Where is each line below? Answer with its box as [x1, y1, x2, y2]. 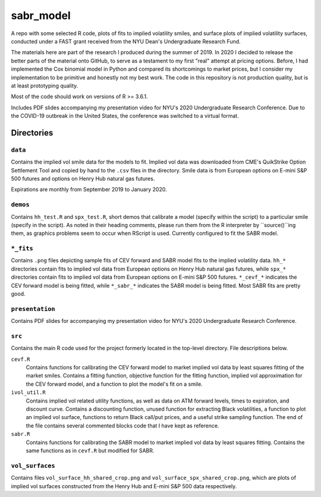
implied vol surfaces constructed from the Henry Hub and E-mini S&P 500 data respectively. [11, 482, 237, 490]
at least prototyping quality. [11, 82, 78, 89]
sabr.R [11, 431, 30, 438]
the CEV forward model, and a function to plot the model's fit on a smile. [26, 380, 203, 388]
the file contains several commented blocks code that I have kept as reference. [26, 422, 219, 429]
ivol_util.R [11, 389, 46, 396]
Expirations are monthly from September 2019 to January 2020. [11, 186, 167, 193]
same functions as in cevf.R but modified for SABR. [26, 446, 155, 454]
